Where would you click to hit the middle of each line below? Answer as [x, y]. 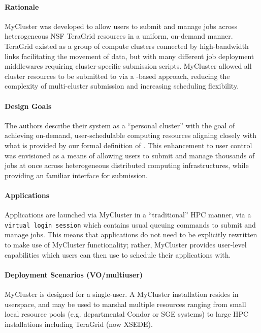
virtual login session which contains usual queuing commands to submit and [130, 224]
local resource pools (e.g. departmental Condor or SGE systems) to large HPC [127, 314]
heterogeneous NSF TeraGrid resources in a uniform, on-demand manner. [119, 36]
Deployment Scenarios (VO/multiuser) [74, 274]
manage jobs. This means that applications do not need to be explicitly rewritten [131, 234]
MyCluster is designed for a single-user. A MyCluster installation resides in [122, 294]
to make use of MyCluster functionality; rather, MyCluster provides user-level [126, 244]
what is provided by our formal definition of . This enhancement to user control [128, 145]
